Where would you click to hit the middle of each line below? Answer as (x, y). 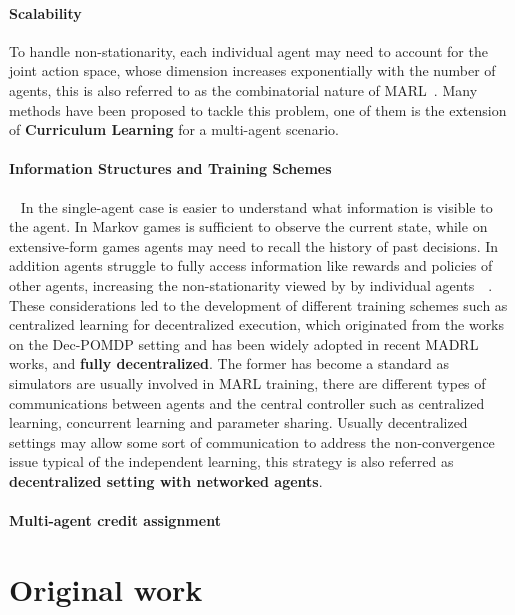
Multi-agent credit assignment (115, 520)
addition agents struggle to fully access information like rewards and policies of (251, 265)
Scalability (45, 12)
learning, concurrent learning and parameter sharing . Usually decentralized (238, 422)
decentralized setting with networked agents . (166, 480)
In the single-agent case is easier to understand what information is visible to (256, 206)
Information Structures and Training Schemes (170, 168)
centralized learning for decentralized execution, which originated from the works (257, 324)
